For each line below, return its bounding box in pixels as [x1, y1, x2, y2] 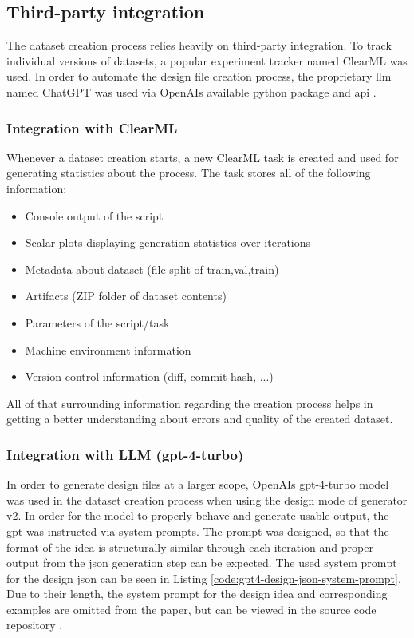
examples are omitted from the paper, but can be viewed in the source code [6, 600, 377, 617]
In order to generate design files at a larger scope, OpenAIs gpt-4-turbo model [6, 476, 389, 493]
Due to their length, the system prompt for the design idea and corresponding [6, 585, 388, 602]
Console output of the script [25, 207, 164, 224]
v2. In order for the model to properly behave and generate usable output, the [6, 507, 389, 524]
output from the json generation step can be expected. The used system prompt [6, 554, 397, 571]
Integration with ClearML [6, 117, 178, 137]
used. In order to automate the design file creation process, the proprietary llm [6, 68, 392, 85]
